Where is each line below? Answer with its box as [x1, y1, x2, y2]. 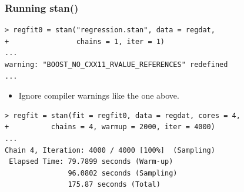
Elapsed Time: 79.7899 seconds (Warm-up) [9, 157, 173, 166]
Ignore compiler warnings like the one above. [18, 89, 179, 102]
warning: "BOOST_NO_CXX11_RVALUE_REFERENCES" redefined [5, 60, 228, 69]
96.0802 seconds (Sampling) [68, 169, 178, 177]
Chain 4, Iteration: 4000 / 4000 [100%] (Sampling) [5, 146, 215, 154]
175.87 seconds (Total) [68, 180, 161, 189]
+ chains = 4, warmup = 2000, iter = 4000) [5, 123, 215, 132]
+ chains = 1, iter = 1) [5, 37, 165, 46]
